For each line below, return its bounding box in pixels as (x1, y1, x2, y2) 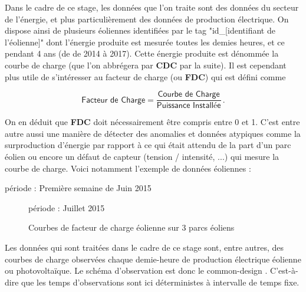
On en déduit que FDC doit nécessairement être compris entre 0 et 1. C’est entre (5, 116, 300, 128)
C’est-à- (270, 264, 298, 277)
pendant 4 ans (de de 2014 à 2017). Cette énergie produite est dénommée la (5, 47, 279, 60)
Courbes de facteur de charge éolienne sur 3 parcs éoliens (28, 221, 235, 234)
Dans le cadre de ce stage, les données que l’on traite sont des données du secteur (5, 1, 299, 13)
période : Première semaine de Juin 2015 (5, 182, 152, 194)
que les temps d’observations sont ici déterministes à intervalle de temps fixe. (21, 275, 300, 288)
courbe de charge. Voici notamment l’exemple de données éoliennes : (5, 162, 251, 174)
